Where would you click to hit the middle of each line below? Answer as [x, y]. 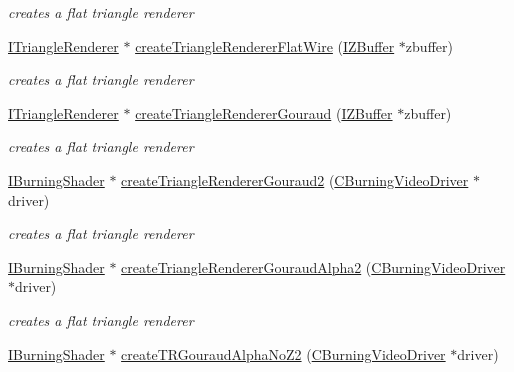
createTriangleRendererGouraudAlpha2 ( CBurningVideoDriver [313, 266]
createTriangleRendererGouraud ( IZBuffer [264, 112]
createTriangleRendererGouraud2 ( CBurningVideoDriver [295, 179]
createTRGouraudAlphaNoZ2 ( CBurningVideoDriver [283, 353]
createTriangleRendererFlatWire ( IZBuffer [265, 45]
